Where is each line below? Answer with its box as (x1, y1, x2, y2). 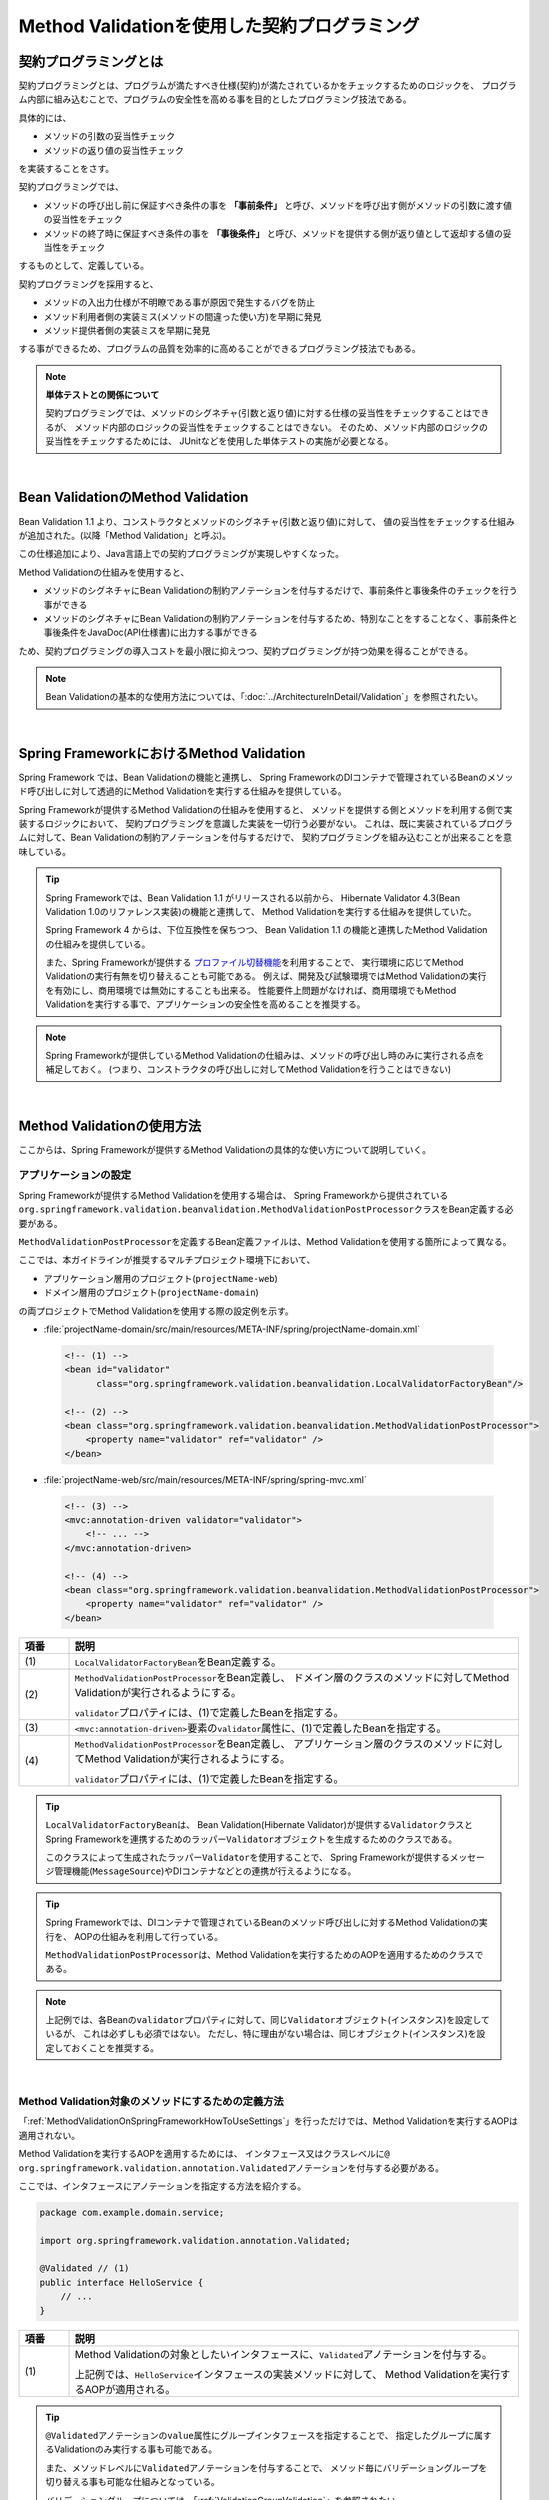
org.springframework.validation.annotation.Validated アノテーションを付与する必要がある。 (18, 2161, 445, 2174)
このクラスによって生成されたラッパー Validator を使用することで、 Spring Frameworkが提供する (45, 1851, 450, 1863)
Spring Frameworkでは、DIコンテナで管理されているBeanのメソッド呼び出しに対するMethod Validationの (45, 1916, 480, 1929)
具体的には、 (18, 111, 72, 124)
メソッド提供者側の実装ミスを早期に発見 (43, 324, 210, 336)
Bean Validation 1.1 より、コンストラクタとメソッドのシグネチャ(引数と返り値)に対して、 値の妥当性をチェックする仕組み (18, 515, 515, 527)
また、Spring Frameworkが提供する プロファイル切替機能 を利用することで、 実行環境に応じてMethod (45, 956, 464, 969)
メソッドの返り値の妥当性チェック (43, 144, 184, 156)
